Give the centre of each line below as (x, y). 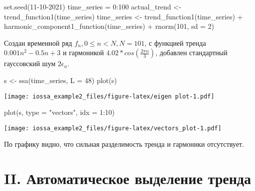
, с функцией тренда (175, 43)
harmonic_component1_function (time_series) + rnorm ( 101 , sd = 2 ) (109, 26)
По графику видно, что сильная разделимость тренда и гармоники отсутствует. (124, 144)
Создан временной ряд (38, 43)
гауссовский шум (30, 63)
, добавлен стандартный (191, 52)
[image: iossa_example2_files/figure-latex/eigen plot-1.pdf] (109, 96)
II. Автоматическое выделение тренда (127, 178)
